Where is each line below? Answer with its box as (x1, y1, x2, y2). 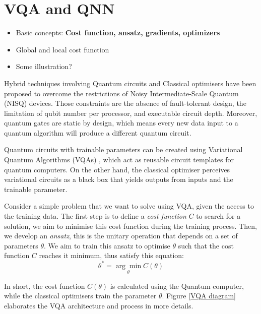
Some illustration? (16, 61, 72, 72)
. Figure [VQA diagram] (162, 290, 236, 301)
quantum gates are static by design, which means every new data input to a (4, 117, 238, 128)
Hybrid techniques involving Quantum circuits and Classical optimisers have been (4, 78, 256, 88)
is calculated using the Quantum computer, (110, 280, 244, 291)
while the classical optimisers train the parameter (4, 290, 157, 301)
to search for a (196, 211, 241, 221)
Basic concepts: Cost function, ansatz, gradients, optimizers (16, 27, 220, 38)
